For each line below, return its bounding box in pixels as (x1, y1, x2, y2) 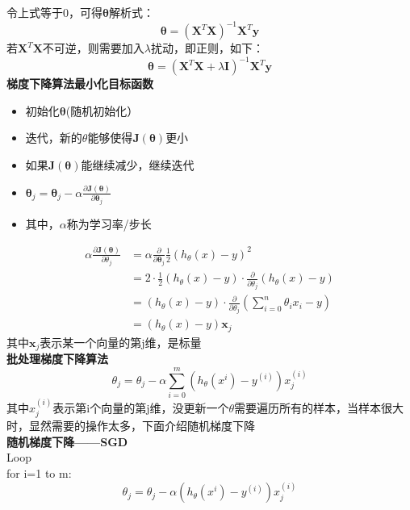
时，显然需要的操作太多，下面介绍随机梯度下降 (6, 417, 255, 434)
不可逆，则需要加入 (42, 40, 144, 56)
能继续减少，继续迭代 (81, 156, 195, 173)
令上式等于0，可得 (6, 4, 102, 20)
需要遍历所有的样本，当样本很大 (234, 399, 404, 416)
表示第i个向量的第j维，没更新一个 (52, 399, 229, 416)
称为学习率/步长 (66, 215, 152, 232)
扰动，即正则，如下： (151, 40, 265, 56)
